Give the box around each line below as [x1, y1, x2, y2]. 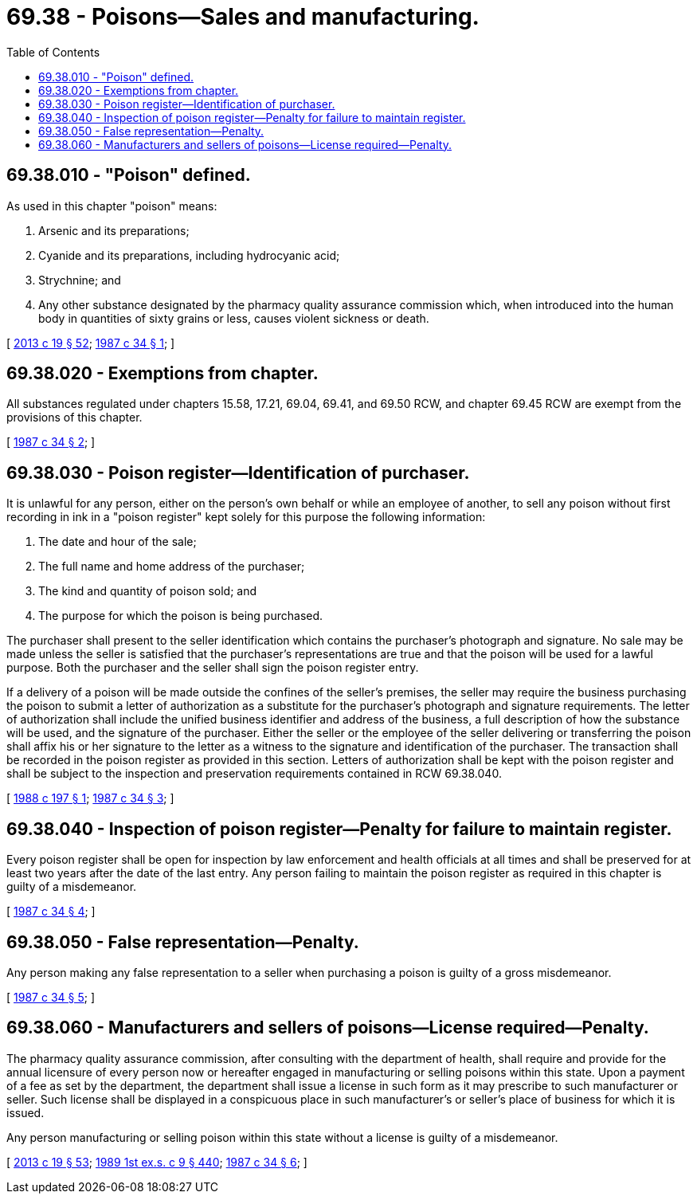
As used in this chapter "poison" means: [6, 198, 217, 213]
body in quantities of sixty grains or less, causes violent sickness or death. [38, 311, 429, 325]
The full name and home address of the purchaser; [38, 559, 305, 574]
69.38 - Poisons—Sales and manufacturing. [6, 3, 480, 30]
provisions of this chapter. [6, 410, 143, 425]
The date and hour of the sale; [38, 535, 197, 549]
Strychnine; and [38, 273, 121, 287]
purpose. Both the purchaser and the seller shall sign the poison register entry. [6, 661, 419, 675]
